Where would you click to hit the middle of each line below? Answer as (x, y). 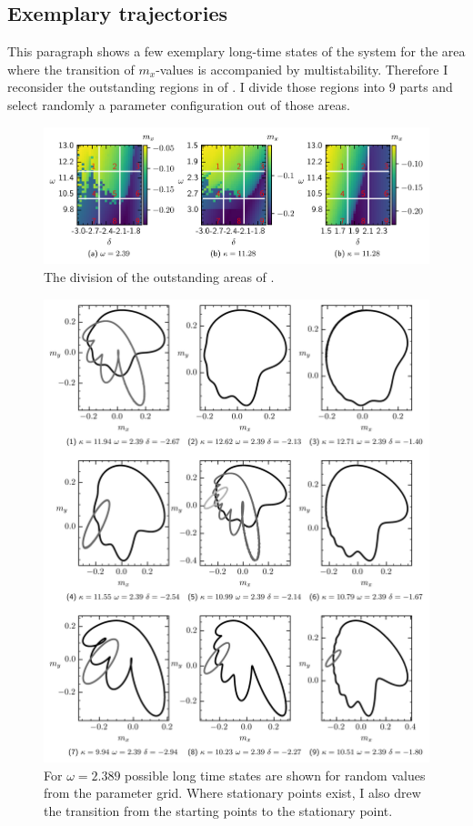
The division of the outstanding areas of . (159, 277)
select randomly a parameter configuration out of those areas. (179, 104)
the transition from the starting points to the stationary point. (218, 811)
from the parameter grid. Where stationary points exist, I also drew (232, 793)
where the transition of (71, 69)
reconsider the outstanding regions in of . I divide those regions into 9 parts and (230, 87)
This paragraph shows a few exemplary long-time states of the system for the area (236, 51)
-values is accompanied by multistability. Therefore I (302, 69)
